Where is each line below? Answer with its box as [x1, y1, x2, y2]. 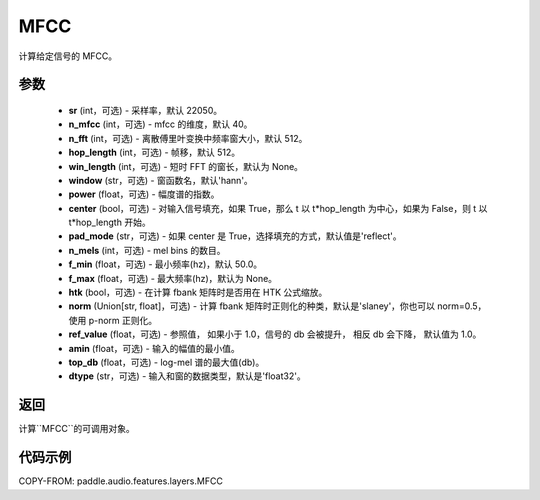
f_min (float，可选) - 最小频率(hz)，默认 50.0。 [68, 258, 263, 270]
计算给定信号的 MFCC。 [18, 50, 118, 62]
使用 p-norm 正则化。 [68, 314, 158, 326]
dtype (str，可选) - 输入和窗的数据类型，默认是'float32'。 [68, 370, 306, 382]
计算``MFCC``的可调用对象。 [18, 423, 135, 435]
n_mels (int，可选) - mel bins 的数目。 [68, 244, 226, 256]
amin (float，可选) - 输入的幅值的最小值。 [68, 342, 240, 354]
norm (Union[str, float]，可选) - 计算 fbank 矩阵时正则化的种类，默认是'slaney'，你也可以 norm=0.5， [68, 300, 487, 312]
